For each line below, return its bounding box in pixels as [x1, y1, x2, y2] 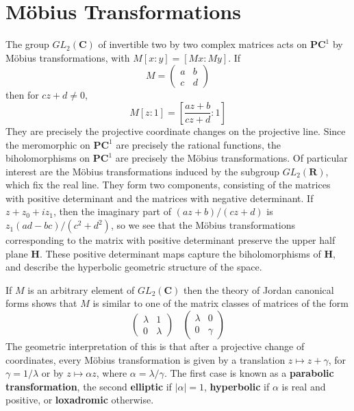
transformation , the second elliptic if [5, 379, 172, 393]
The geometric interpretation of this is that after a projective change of [5, 339, 305, 353]
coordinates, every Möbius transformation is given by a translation [5, 352, 286, 366]
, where [96, 366, 127, 380]
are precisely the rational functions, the [116, 137, 281, 151]
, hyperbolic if [203, 379, 270, 393]
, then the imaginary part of [53, 204, 172, 219]
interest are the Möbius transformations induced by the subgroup [5, 164, 280, 178]
